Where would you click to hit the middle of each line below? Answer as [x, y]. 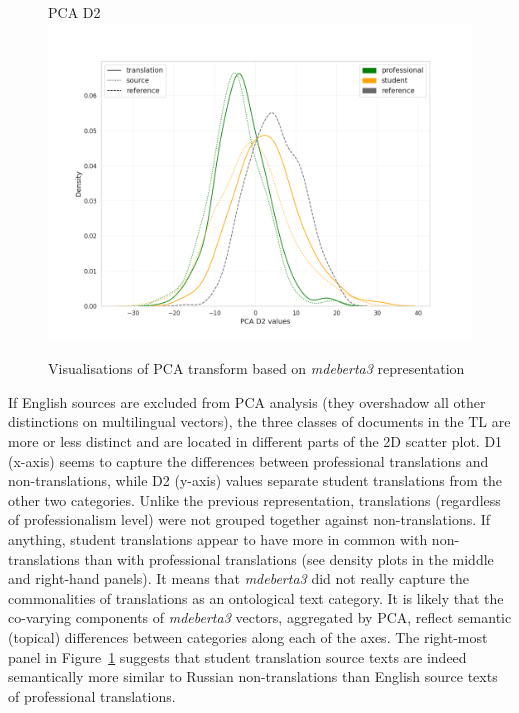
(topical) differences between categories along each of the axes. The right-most [248, 636]
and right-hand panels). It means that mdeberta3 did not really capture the [238, 578]
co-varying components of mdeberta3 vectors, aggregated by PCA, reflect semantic [260, 617]
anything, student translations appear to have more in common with [218, 538]
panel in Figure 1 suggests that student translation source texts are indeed [237, 656]
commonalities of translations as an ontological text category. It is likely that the [256, 597]
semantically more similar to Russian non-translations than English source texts [253, 676]
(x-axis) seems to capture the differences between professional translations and [248, 460]
